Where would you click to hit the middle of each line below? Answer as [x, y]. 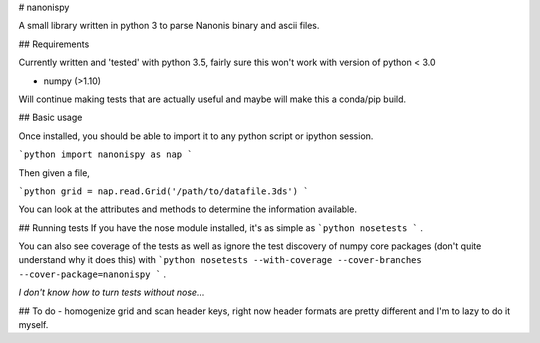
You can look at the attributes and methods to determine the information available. [187, 209]
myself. [33, 325]
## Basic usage [50, 117]
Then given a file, [54, 172]
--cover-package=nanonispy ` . [92, 274]
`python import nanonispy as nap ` [106, 154]
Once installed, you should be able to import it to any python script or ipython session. [196, 136]
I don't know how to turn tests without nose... [111, 292]
